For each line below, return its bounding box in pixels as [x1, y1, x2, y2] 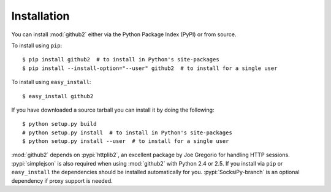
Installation [11, 9, 70, 23]
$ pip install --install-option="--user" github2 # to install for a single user [22, 64, 278, 72]
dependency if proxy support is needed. [11, 177, 113, 184]
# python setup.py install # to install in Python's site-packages [22, 129, 232, 136]
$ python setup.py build [22, 120, 97, 128]
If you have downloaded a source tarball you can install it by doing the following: [11, 106, 215, 113]
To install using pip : [11, 42, 63, 49]
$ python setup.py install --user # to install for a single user [22, 138, 229, 145]
